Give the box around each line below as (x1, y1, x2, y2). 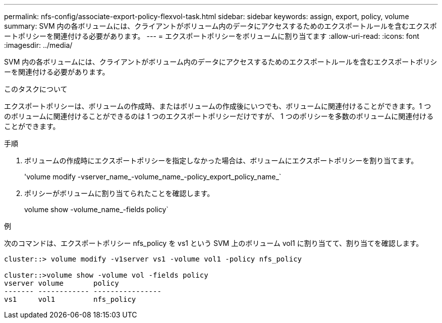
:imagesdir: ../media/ (4, 41, 73, 49)
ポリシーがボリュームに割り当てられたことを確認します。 (24, 189, 214, 198)
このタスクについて (4, 85, 68, 93)
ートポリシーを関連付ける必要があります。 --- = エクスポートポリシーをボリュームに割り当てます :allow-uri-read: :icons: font (4, 32, 419, 40)
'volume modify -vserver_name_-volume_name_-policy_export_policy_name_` (24, 172, 282, 181)
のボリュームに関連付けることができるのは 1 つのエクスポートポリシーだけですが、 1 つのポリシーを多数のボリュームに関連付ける (4, 112, 434, 120)
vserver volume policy (4, 279, 119, 287)
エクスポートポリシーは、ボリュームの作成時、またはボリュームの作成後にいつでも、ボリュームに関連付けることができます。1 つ (4, 102, 431, 110)
